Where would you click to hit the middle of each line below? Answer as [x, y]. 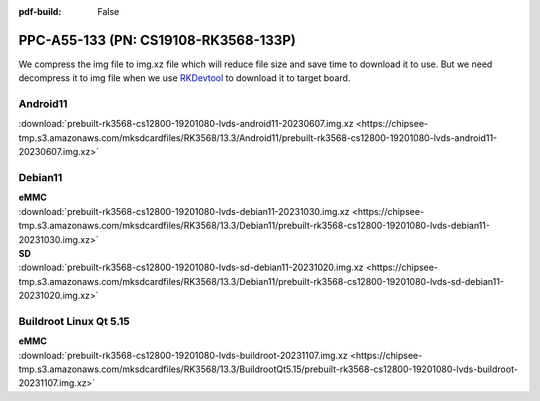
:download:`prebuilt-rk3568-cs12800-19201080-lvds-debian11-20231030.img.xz [184, 211]
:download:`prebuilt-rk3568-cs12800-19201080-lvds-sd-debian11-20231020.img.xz [191, 267]
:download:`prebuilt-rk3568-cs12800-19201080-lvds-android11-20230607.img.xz [186, 124]
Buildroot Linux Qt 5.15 [74, 321]
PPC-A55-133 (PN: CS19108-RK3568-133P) [157, 40]
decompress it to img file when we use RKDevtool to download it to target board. [184, 78]
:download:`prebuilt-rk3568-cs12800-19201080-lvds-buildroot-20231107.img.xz [183, 355]
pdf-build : [40, 11]
